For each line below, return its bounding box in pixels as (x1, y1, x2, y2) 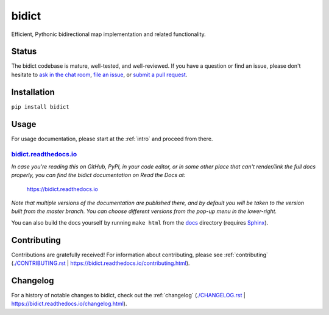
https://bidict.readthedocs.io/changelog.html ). (11, 300, 127, 308)
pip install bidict (11, 103, 69, 110)
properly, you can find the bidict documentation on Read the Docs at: (11, 172, 186, 179)
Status (11, 46, 37, 57)
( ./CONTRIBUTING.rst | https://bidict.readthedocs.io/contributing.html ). (11, 259, 190, 267)
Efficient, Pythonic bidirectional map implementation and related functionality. (11, 31, 207, 38)
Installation (11, 87, 55, 97)
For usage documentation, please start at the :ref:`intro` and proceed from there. (11, 135, 213, 142)
